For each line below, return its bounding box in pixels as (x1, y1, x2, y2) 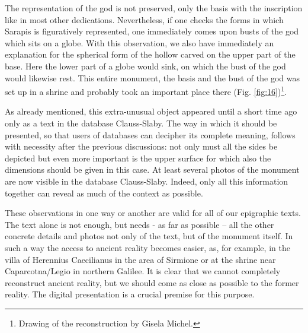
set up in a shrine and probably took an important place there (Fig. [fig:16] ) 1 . (5, 84, 287, 97)
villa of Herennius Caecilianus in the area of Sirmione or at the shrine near (5, 253, 276, 265)
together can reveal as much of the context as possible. (5, 186, 203, 199)
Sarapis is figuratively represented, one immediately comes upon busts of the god (5, 25, 299, 37)
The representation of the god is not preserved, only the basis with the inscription (5, 2, 303, 14)
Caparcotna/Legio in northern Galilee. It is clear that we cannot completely (5, 265, 281, 277)
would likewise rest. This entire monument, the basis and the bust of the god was (5, 71, 300, 84)
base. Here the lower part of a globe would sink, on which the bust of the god (5, 59, 286, 72)
